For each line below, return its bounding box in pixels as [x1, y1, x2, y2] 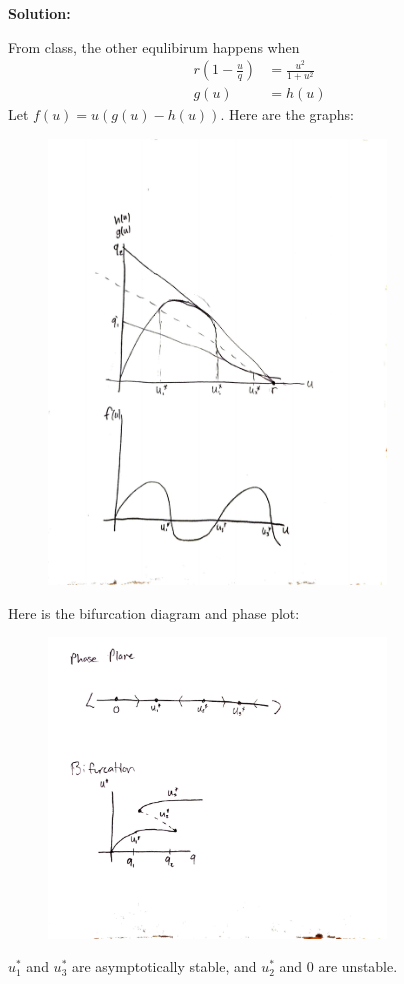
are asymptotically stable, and [71, 956, 257, 977]
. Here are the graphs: [220, 104, 355, 125]
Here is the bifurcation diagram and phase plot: [8, 602, 300, 623]
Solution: [8, 3, 71, 23]
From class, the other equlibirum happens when [8, 36, 300, 57]
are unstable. [318, 956, 398, 977]
